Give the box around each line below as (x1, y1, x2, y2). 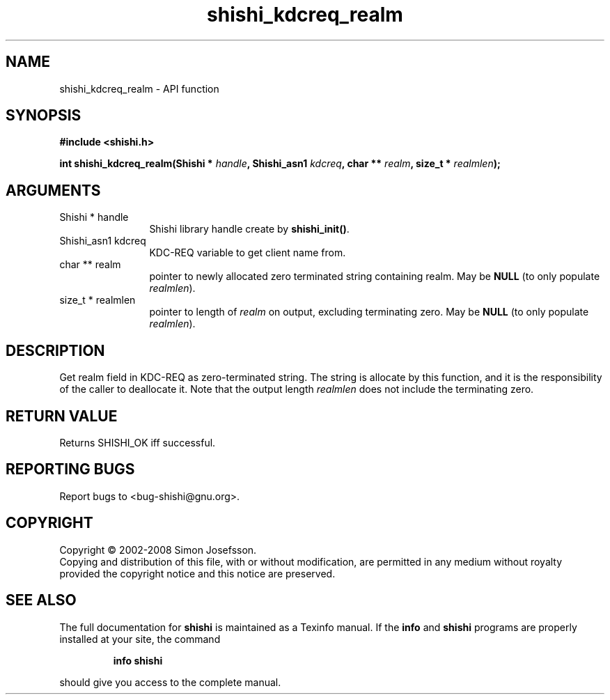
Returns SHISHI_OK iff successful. (59, 436, 216, 449)
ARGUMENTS (6, 181, 101, 199)
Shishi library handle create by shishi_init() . (149, 223, 350, 235)
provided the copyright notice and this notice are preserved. (59, 567, 336, 580)
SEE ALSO (6, 591, 77, 609)
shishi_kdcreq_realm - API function (59, 82, 219, 95)
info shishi (113, 654, 163, 667)
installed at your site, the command (59, 632, 221, 645)
